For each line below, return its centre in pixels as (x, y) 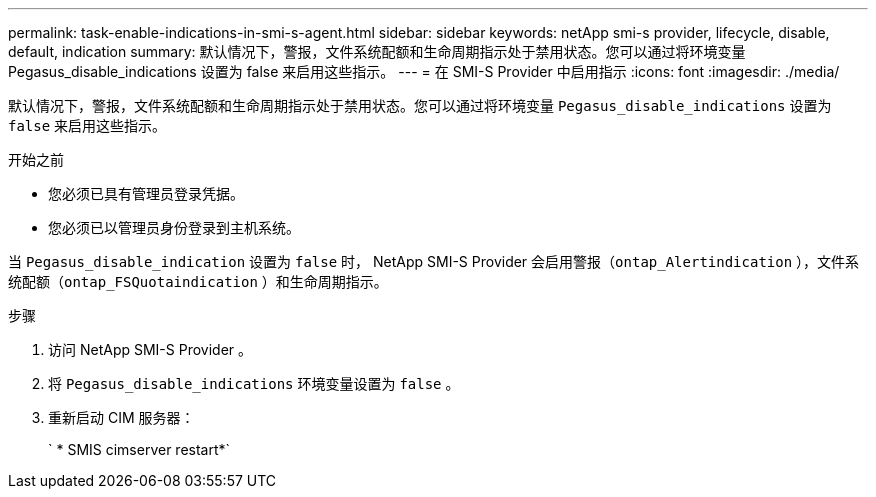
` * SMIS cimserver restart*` (139, 449)
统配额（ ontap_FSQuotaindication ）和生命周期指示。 (198, 281)
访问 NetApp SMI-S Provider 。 (150, 349)
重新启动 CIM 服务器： (121, 417)
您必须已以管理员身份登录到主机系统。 (174, 227)
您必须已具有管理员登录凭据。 (146, 193)
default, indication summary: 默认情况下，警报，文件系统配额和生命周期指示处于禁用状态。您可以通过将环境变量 (377, 51)
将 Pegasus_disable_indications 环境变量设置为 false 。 (254, 383)
